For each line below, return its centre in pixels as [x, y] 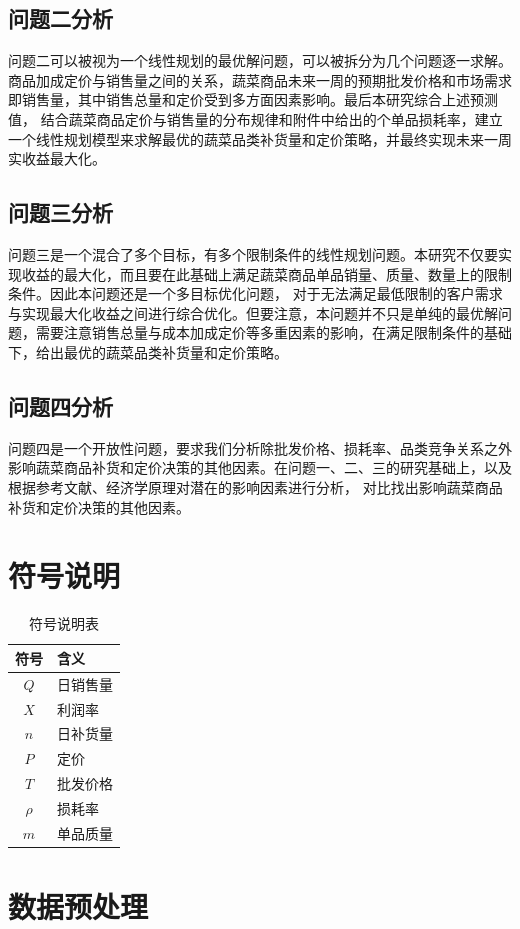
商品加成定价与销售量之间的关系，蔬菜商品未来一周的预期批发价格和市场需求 [260, 79]
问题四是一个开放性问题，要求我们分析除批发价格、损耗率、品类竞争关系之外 [260, 447]
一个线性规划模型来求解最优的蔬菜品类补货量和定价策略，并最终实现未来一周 [260, 138]
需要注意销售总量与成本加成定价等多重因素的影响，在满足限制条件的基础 [273, 332]
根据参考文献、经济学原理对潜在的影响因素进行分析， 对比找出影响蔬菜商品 [255, 486]
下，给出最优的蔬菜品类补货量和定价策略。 [148, 351]
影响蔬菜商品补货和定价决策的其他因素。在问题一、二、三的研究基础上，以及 [260, 467]
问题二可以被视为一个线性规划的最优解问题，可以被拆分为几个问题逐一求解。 [260, 60]
